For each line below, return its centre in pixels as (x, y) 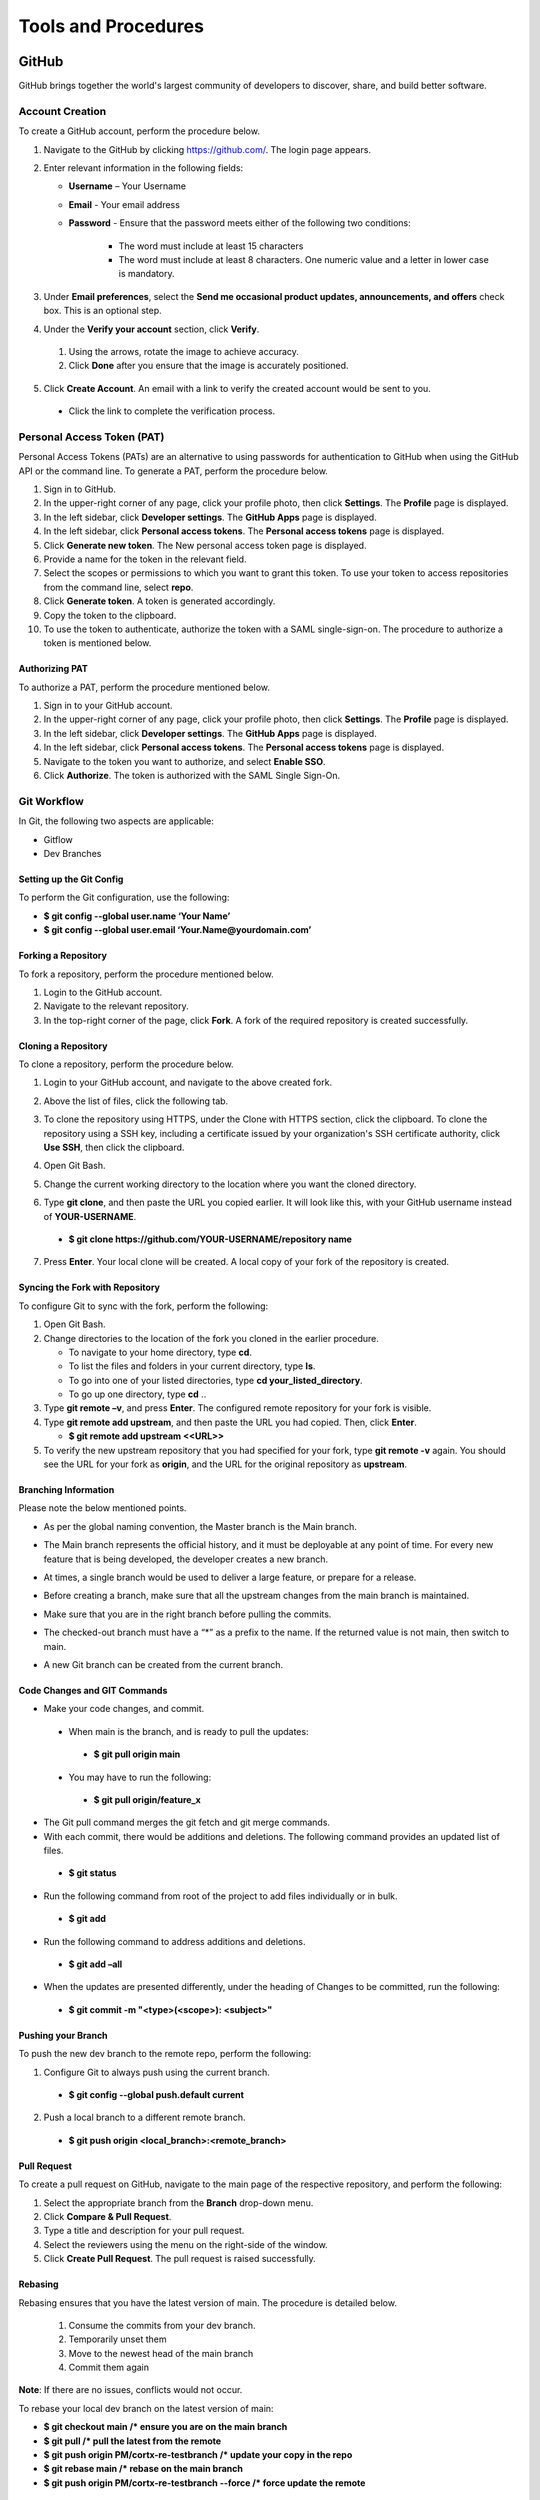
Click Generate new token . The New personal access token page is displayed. (205, 545)
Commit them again (109, 2367)
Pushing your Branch (63, 2035)
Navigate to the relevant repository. (116, 1006)
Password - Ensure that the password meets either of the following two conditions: (240, 223)
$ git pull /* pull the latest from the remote (132, 2441)
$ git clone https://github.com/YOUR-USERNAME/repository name (210, 1239)
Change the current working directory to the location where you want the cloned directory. (230, 1184)
